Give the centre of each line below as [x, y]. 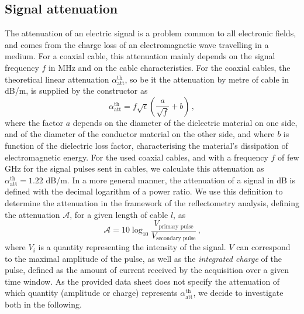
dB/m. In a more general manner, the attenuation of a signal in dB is [170, 180]
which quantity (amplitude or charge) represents [91, 293]
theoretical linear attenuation [57, 79]
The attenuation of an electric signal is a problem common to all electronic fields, [151, 33]
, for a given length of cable [119, 214]
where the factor [34, 122]
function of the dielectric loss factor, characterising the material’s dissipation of [146, 145]
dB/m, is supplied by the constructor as [76, 91]
